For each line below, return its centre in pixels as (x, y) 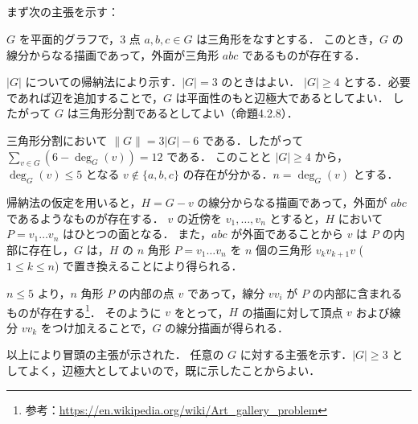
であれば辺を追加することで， (85, 97)
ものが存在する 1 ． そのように (84, 311)
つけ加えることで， (102, 327)
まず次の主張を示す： (63, 12)
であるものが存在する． (303, 54)
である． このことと (219, 156)
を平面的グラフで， (70, 38)
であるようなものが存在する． (85, 218)
